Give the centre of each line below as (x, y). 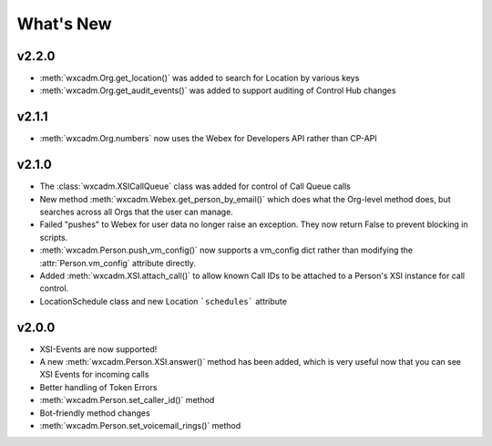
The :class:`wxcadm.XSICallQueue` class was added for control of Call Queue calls (195, 186)
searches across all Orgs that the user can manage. (137, 212)
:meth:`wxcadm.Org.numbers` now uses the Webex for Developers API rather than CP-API (208, 139)
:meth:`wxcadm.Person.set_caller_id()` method (127, 400)
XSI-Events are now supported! (98, 349)
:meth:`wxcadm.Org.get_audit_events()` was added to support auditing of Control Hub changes (218, 90)
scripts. (54, 237)
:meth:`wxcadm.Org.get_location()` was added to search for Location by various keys (200, 78)
